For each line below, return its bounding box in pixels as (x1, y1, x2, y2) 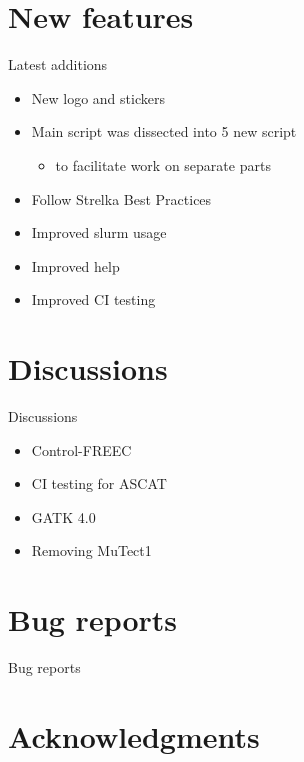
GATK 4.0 (31, 506, 96, 527)
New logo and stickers (31, 87, 165, 108)
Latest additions (8, 54, 108, 75)
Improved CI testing (31, 289, 156, 310)
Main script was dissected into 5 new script (31, 121, 297, 142)
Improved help (31, 255, 120, 276)
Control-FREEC (31, 439, 132, 460)
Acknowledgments (8, 715, 260, 756)
